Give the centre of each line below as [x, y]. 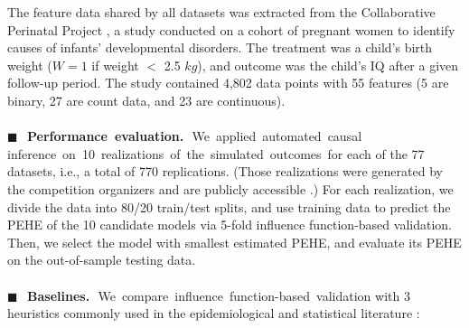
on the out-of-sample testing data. [102, 260]
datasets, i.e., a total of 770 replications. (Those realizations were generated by [225, 171]
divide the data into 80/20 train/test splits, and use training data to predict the [229, 206]
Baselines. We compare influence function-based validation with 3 [219, 295]
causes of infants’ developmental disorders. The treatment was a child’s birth [220, 47]
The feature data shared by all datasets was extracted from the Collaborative [221, 12]
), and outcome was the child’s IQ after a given [328, 65]
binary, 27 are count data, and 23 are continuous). [146, 100]
